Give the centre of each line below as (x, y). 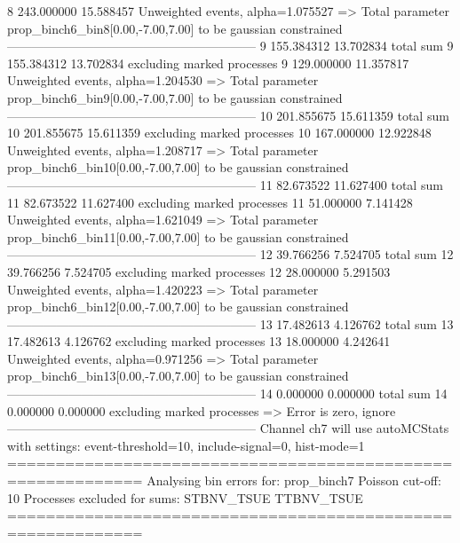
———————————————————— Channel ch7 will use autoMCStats (228, 428)
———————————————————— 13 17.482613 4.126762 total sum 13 (230, 323)
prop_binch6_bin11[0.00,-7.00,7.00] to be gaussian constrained (178, 236)
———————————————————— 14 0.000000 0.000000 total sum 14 (227, 393)
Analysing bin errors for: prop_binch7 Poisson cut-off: (294, 480)
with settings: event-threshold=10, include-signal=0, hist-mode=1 (186, 445)
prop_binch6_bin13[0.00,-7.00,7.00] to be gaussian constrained (178, 376)
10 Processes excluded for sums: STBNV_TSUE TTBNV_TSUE (185, 497)
